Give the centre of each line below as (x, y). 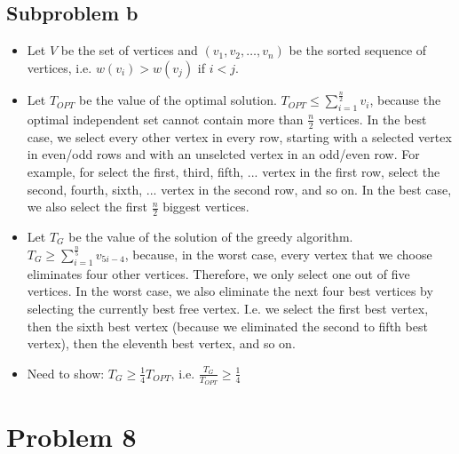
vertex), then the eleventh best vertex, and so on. (161, 343)
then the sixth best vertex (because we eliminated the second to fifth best (227, 326)
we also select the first (87, 207)
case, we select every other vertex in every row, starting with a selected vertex (239, 136)
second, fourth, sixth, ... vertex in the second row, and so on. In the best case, (239, 189)
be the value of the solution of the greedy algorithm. (211, 236)
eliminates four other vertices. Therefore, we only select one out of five (218, 273)
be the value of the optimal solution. (178, 100)
